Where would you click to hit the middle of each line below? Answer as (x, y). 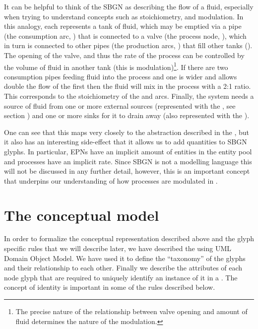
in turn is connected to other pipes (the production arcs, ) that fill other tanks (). (128, 45)
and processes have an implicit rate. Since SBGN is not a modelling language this (128, 161)
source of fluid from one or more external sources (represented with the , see (120, 105)
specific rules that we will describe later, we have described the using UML (118, 248)
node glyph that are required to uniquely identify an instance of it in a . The (121, 277)
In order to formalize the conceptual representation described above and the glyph (129, 238)
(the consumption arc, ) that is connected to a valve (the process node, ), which (125, 35)
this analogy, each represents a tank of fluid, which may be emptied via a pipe (123, 26)
